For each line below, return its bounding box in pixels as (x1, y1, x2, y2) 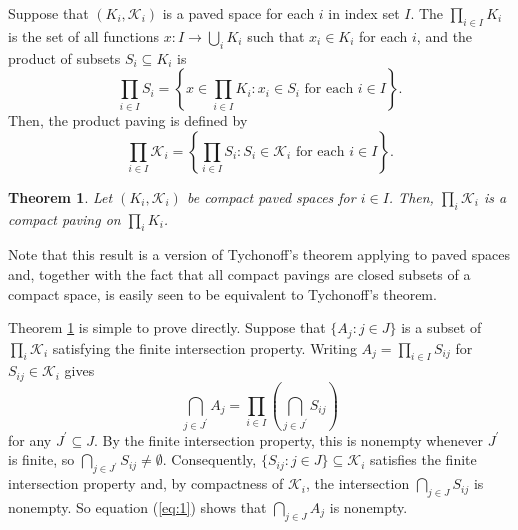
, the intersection (306, 473, 410, 494)
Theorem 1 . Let (8, 186, 113, 207)
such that (247, 25, 305, 46)
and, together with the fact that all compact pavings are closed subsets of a (8, 263, 471, 284)
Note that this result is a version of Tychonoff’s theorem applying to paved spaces (8, 244, 510, 265)
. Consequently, (162, 449, 257, 470)
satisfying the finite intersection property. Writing (52, 337, 357, 358)
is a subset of (401, 317, 482, 338)
